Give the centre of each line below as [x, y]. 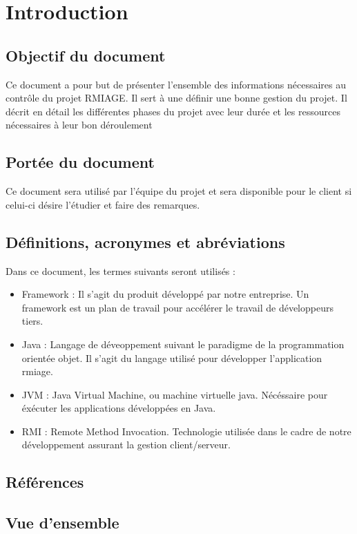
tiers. [32, 321]
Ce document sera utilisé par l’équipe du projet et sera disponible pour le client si [179, 191]
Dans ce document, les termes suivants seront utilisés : [120, 270]
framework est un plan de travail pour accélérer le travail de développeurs [177, 307]
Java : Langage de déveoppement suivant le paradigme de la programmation [183, 344]
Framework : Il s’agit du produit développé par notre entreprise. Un [165, 294]
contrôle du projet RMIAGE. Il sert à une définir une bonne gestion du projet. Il [176, 98]
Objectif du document [86, 55]
